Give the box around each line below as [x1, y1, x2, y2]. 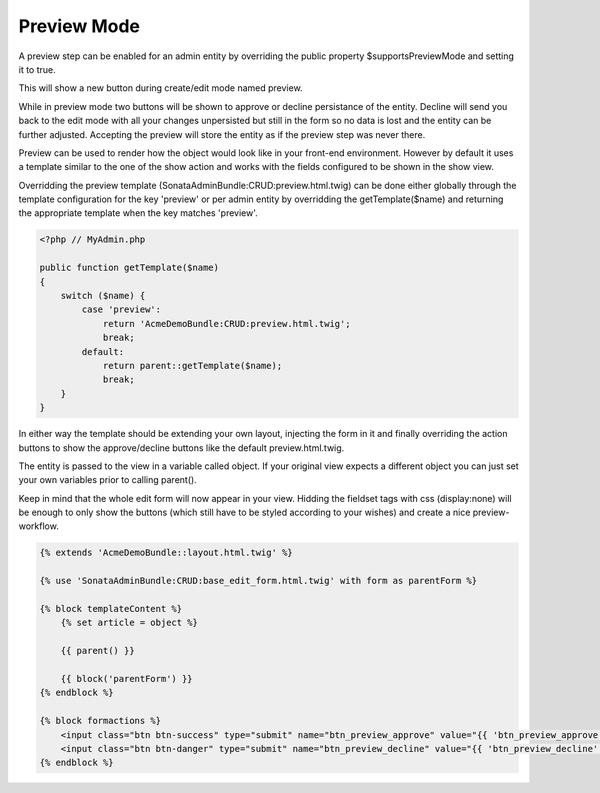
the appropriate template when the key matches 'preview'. [18, 207, 259, 219]
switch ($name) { [60, 290, 146, 301]
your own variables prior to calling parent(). [18, 474, 197, 486]
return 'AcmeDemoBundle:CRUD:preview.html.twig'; [102, 318, 351, 329]
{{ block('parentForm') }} [60, 673, 194, 684]
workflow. [18, 520, 59, 532]
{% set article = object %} [60, 617, 199, 629]
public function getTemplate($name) [39, 262, 220, 274]
